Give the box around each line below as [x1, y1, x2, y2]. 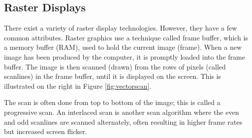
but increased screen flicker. [4, 126, 87, 137]
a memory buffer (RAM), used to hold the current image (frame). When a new [4, 42, 242, 52]
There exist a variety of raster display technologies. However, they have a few [4, 23, 237, 33]
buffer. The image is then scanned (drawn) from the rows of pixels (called [4, 61, 226, 71]
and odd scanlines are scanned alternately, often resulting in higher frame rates [4, 116, 243, 127]
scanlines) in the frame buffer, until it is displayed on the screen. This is [4, 71, 221, 81]
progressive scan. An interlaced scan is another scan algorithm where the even [4, 106, 239, 117]
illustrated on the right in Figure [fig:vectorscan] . [4, 80, 152, 91]
